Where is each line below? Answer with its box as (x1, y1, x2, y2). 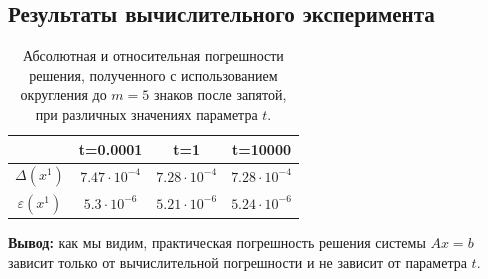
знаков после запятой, (153, 84, 287, 105)
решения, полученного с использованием (29, 64, 278, 85)
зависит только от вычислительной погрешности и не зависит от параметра (8, 251, 467, 272)
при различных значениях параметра (35, 103, 258, 124)
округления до (20, 84, 107, 105)
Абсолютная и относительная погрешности (23, 45, 284, 66)
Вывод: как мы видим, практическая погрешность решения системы (8, 232, 426, 253)
